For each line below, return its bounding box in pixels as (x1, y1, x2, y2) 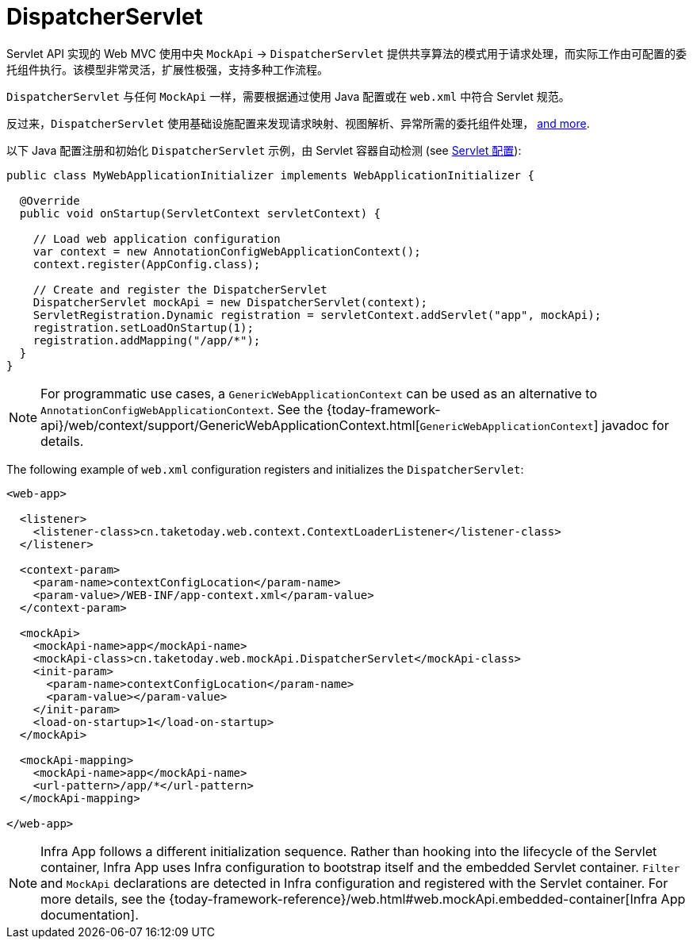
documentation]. (40, 906, 139, 923)
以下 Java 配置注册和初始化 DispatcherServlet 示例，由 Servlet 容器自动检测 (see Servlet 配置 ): (6, 143, 522, 157)
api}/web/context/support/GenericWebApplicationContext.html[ (40, 417, 420, 433)
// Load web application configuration (33, 232, 281, 245)
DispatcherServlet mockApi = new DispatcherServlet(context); (33, 295, 428, 309)
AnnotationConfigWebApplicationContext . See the (40, 401, 324, 417)
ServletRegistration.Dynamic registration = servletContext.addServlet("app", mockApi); (33, 308, 602, 321)
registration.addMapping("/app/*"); (33, 333, 261, 347)
